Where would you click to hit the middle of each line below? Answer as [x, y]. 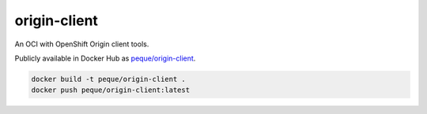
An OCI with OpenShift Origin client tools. [82, 44]
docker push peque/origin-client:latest [110, 90]
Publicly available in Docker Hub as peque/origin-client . [105, 58]
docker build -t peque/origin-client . [108, 79]
